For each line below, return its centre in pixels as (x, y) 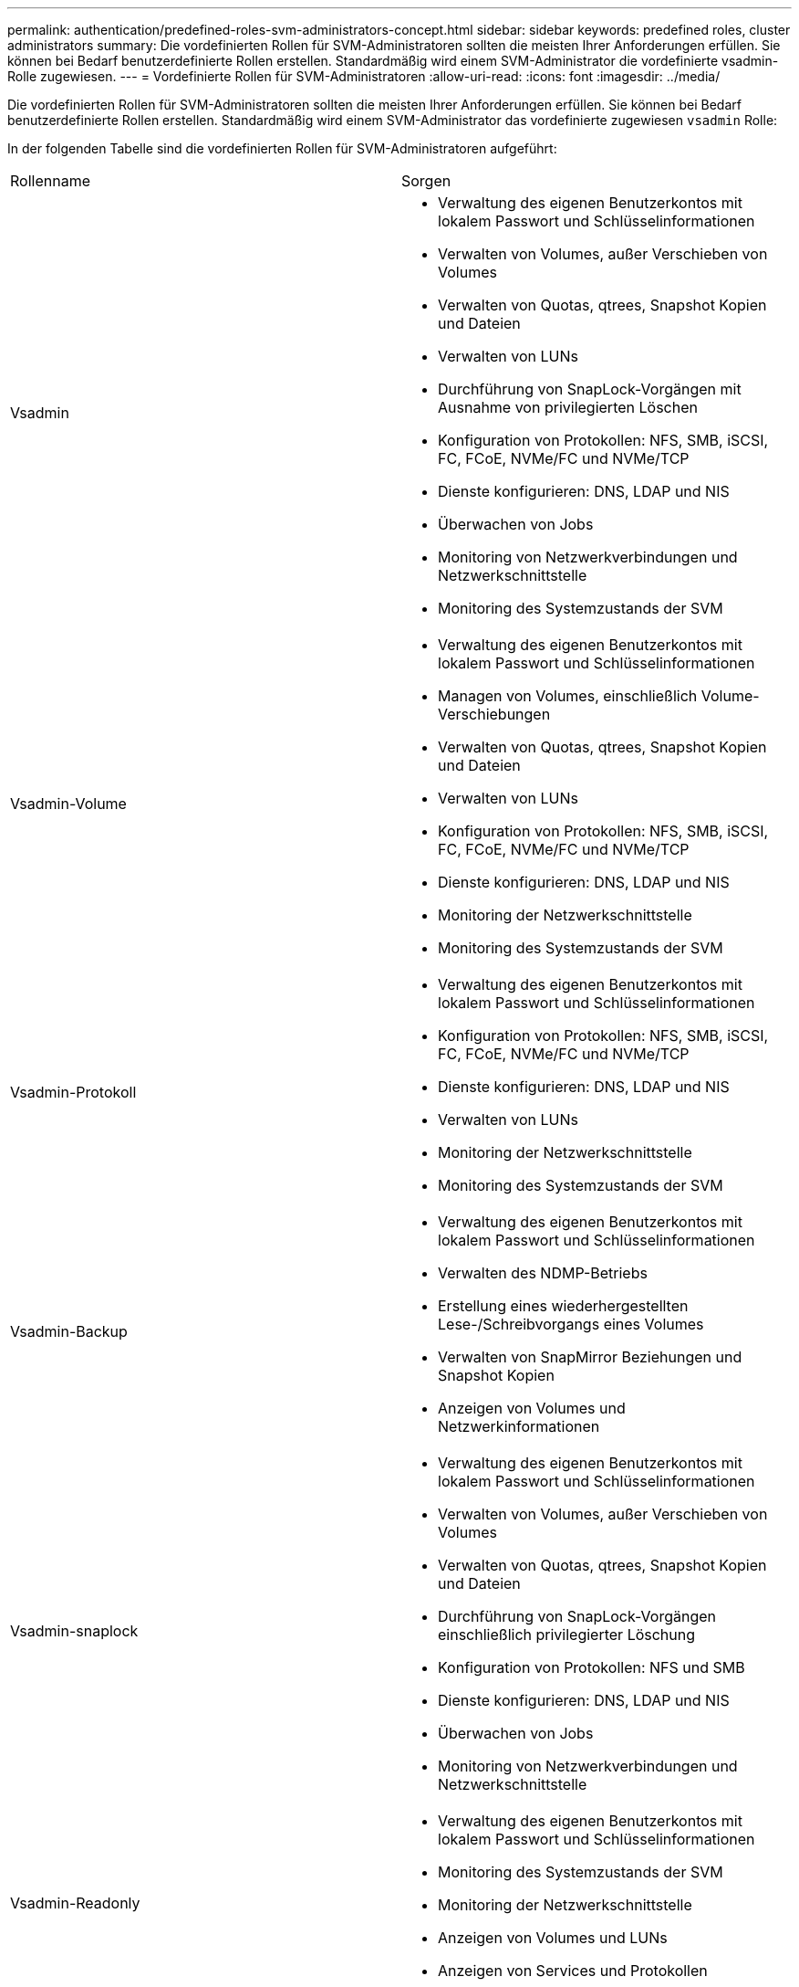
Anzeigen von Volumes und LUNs (553, 1938)
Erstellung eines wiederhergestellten (563, 1306)
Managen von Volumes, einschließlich (568, 696)
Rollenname (50, 181)
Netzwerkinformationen (519, 1426)
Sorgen (426, 181)
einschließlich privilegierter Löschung (567, 1635)
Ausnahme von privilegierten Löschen (568, 407)
